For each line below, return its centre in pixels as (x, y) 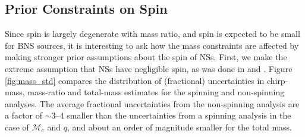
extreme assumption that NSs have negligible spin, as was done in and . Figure (149, 68)
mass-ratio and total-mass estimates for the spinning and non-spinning (156, 92)
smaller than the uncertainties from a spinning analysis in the (179, 115)
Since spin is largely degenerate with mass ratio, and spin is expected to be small (152, 34)
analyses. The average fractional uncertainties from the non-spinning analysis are (152, 103)
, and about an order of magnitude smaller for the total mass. (179, 127)
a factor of (24, 115)
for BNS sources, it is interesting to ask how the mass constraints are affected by (152, 45)
